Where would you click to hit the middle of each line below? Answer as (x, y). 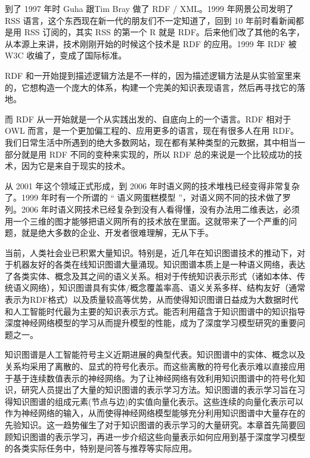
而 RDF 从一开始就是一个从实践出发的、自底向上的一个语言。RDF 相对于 (148, 119)
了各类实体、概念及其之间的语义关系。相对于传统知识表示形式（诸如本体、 (151, 276)
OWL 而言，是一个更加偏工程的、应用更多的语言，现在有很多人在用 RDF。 (152, 130)
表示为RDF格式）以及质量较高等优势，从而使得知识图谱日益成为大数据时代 (152, 299)
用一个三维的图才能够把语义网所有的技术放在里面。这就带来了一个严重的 (147, 221)
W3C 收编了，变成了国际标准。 (66, 55)
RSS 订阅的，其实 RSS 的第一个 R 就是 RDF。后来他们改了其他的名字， (164, 32)
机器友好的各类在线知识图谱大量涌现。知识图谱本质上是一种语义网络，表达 (159, 264)
